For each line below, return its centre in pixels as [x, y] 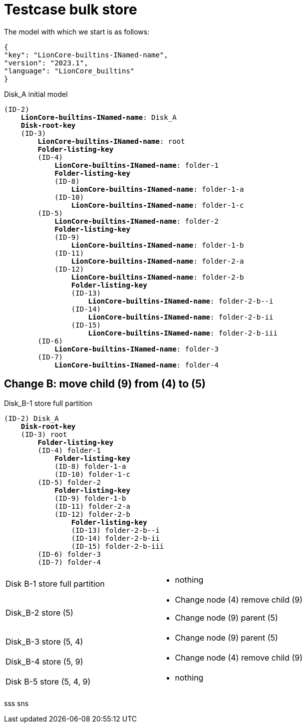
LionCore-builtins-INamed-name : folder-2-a [157, 261]
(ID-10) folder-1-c [92, 474]
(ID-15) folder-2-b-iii [118, 546]
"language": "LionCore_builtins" [69, 71]
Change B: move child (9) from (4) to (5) [105, 384]
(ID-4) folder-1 [69, 450]
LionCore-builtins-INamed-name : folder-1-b [157, 245]
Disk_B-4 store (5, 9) [44, 661]
